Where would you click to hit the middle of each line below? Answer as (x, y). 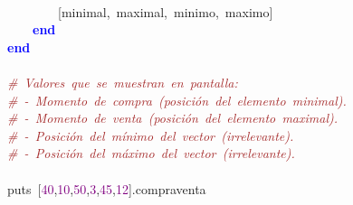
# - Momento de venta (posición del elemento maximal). (173, 118)
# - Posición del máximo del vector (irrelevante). (151, 153)
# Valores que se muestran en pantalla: (123, 82)
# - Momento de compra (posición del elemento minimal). (177, 100)
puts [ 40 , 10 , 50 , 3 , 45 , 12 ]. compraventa (107, 188)
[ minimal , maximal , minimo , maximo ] (166, 11)
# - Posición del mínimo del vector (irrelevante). (151, 135)
